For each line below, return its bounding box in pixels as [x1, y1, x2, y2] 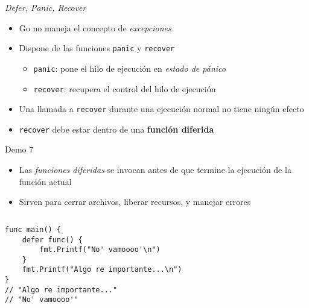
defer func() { [22, 235, 83, 244]
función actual [19, 175, 72, 187]
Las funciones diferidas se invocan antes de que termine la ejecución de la [19, 163, 291, 176]
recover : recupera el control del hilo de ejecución [33, 82, 216, 95]
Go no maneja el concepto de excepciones [19, 21, 171, 34]
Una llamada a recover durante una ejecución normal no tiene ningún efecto [19, 102, 304, 115]
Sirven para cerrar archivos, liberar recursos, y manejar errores [19, 195, 251, 208]
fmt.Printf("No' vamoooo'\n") [39, 245, 161, 254]
